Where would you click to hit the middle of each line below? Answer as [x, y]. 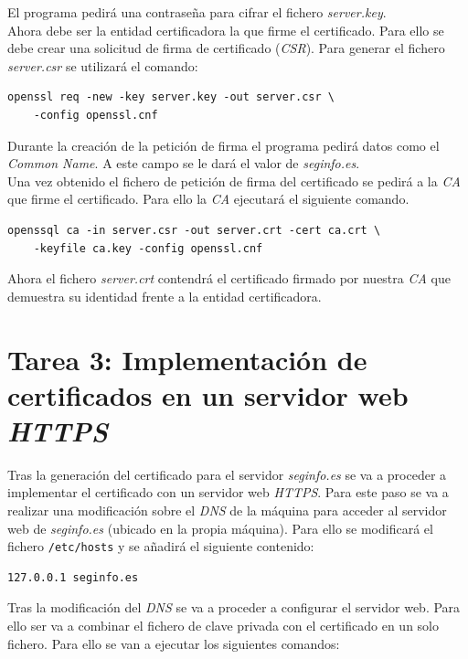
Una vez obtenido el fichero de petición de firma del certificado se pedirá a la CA [234, 181]
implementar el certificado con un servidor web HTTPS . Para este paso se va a [228, 492]
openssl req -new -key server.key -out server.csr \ [171, 97]
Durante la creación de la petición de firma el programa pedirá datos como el [223, 145]
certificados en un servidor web [208, 394]
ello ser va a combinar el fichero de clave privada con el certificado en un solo [223, 626]
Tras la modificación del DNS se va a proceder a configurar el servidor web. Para [234, 607]
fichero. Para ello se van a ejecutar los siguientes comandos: [174, 643]
